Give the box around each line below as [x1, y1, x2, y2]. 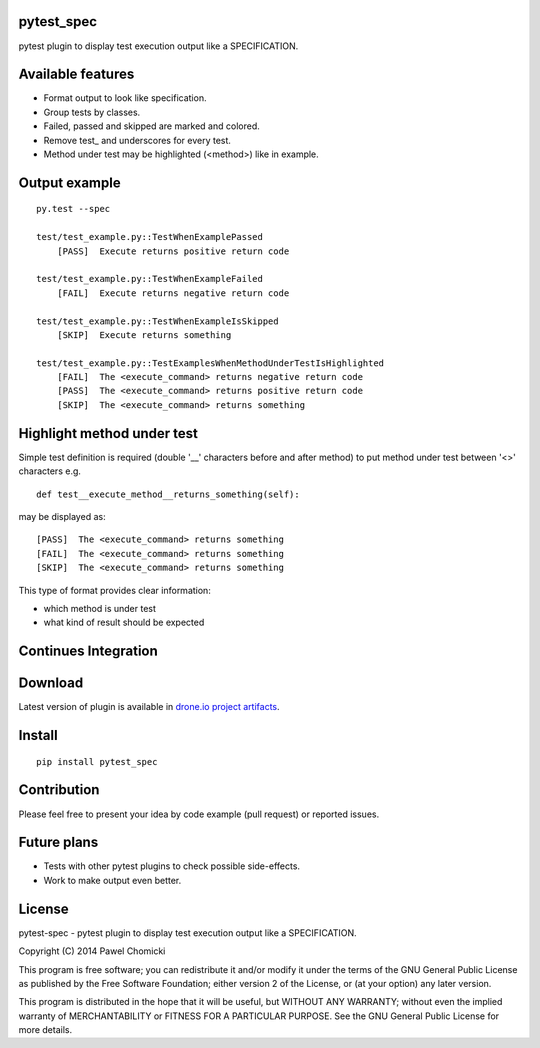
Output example [18, 174, 121, 191]
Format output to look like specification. [43, 92, 207, 104]
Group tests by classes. [43, 106, 141, 118]
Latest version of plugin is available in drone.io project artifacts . [18, 701, 280, 713]
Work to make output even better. [43, 874, 182, 886]
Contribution [18, 781, 100, 799]
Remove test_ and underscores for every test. [43, 134, 232, 146]
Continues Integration [18, 643, 159, 660]
